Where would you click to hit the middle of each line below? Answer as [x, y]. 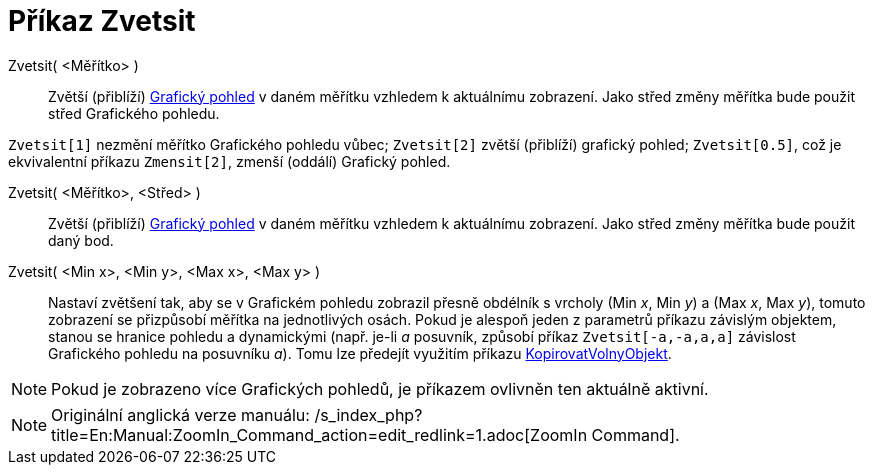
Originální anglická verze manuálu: [180, 414]
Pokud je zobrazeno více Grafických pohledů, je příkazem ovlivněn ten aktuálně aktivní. [380, 388]
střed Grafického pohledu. [134, 113]
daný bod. [81, 240]
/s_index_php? [368, 414]
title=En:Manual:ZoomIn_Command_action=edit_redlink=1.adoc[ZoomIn [319, 434]
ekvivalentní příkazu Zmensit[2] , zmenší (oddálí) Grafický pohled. [229, 161]
